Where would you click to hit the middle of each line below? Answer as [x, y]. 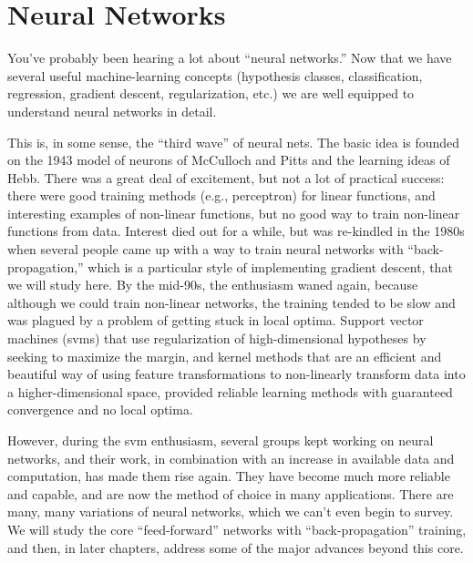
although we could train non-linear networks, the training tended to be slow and [231, 302]
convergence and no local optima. [100, 409]
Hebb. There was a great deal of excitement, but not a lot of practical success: [226, 177]
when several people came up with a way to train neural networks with [206, 249]
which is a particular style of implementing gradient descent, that [270, 266]
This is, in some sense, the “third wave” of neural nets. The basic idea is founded [234, 142]
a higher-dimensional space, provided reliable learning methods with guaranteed [230, 391]
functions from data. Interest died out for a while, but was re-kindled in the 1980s [236, 231]
